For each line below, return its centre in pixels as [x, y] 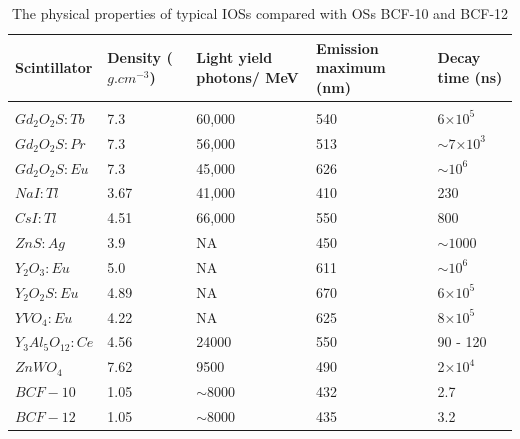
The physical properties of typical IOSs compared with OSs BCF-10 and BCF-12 [260, 13]
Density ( [140, 57]
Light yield [234, 57]
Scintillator [54, 67]
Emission [347, 47]
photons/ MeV [247, 76]
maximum [351, 67]
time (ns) [470, 76]
